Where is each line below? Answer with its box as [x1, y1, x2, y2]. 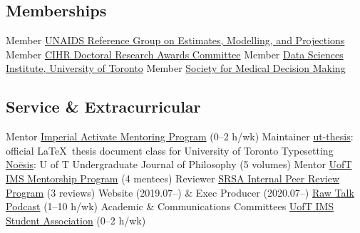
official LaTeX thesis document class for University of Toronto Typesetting [6, 143, 334, 157]
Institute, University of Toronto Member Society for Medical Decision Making [6, 61, 346, 76]
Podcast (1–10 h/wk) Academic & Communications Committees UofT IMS [6, 199, 334, 214]
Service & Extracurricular [6, 95, 201, 118]
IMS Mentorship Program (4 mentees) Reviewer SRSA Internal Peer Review [6, 170, 340, 185]
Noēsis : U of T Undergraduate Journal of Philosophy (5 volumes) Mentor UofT [6, 157, 352, 172]
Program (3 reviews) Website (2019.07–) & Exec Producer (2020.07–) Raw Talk [6, 185, 354, 200]
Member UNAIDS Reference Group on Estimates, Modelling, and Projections [6, 33, 345, 48]
